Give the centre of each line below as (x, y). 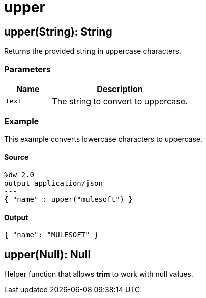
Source (17, 157)
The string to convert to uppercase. (120, 101)
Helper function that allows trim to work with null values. (99, 274)
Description (120, 89)
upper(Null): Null (48, 254)
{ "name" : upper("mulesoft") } (68, 199)
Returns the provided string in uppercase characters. (93, 51)
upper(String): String (58, 32)
